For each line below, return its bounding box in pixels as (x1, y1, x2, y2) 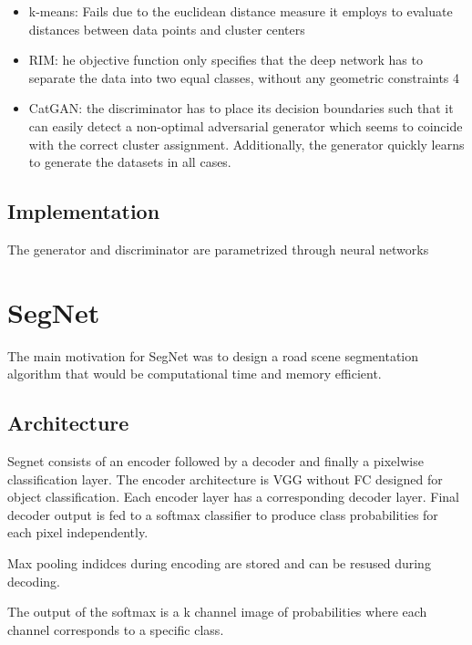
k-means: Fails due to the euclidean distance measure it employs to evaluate (28, 2, 453, 20)
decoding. (7, 571, 60, 590)
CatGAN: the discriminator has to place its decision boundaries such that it (28, 99, 454, 118)
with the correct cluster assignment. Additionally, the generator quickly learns (28, 134, 465, 153)
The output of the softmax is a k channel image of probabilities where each (7, 602, 427, 621)
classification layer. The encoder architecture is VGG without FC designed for (7, 469, 443, 488)
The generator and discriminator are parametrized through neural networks (7, 239, 429, 258)
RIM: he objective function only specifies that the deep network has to (28, 50, 423, 69)
